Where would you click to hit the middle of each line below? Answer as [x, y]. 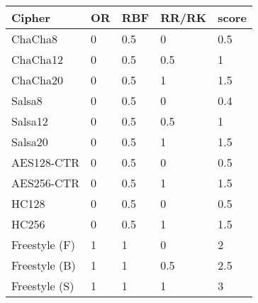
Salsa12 [30, 121]
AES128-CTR [46, 162]
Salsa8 [27, 100]
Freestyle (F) [43, 244]
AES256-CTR [46, 183]
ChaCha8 [34, 39]
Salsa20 [30, 142]
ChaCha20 [37, 80]
